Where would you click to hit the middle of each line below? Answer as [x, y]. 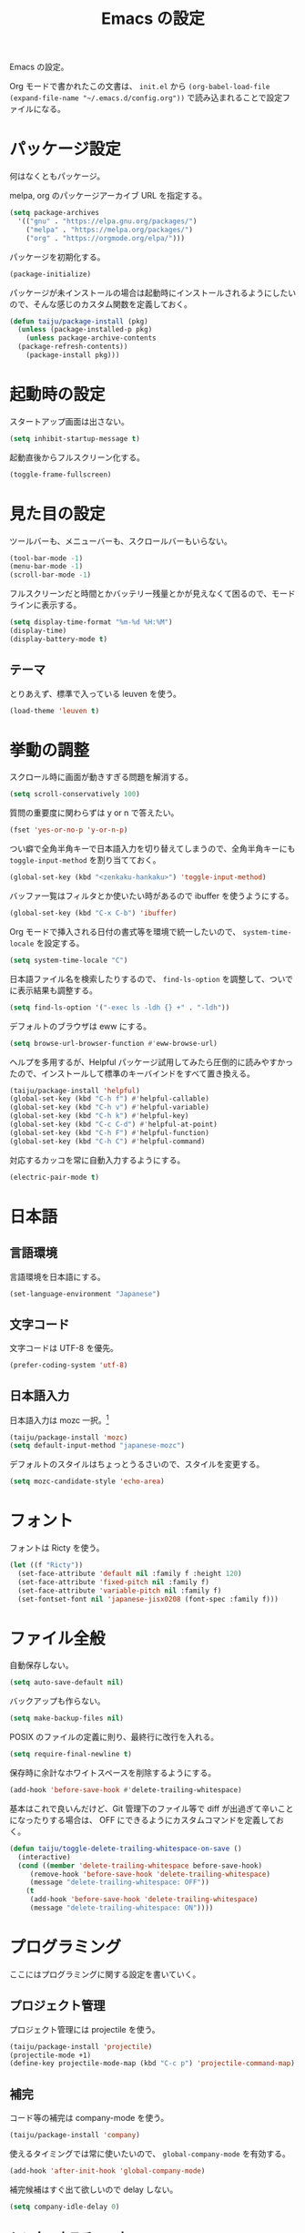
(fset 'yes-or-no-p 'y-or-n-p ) [69, 830]
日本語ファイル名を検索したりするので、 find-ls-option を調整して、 [140, 978]
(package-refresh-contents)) [73, 347]
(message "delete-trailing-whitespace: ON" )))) [122, 1908]
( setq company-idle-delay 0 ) [65, 2207]
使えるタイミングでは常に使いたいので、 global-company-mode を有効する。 [150, 2153]
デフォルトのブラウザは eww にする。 [81, 1026]
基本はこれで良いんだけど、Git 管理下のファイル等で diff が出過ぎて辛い [143, 1808]
